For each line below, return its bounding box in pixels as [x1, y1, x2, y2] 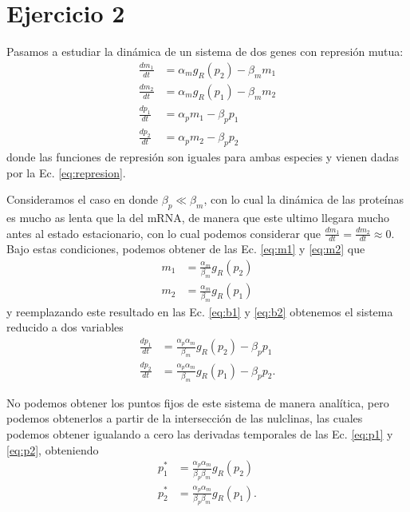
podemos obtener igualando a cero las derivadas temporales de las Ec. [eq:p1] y [6, 426, 393, 443]
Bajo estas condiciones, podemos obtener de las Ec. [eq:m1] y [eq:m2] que [6, 240, 365, 257]
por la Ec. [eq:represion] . [6, 164, 126, 181]
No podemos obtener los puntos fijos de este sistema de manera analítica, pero [6, 394, 389, 411]
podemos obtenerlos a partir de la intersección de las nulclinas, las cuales [6, 410, 363, 427]
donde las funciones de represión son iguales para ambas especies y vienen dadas [6, 148, 399, 165]
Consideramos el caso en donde [6, 191, 159, 208]
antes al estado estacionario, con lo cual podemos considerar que [6, 224, 321, 241]
